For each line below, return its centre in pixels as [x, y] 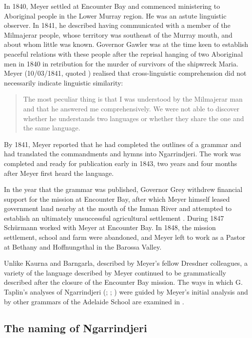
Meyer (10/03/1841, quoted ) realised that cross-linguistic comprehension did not [125, 73]
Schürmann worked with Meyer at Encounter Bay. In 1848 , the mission [110, 227]
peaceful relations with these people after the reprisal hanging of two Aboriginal [124, 53]
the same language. [52, 128]
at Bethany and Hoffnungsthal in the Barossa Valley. [83, 246]
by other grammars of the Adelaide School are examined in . [94, 301]
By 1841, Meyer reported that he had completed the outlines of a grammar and [123, 144]
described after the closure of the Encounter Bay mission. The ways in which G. [123, 282]
